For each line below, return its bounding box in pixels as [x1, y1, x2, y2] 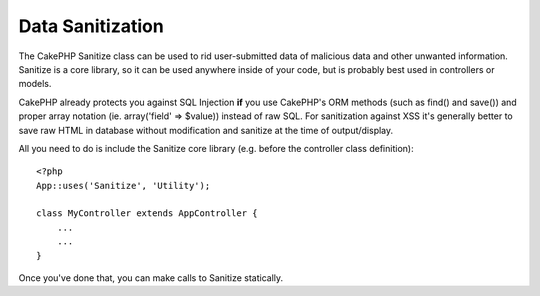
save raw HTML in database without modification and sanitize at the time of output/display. [18, 124, 394, 136]
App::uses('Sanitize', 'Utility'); [36, 180, 211, 191]
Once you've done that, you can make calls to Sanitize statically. [18, 272, 284, 284]
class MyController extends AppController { [36, 208, 259, 219]
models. [18, 78, 52, 90]
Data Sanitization [18, 15, 164, 37]
